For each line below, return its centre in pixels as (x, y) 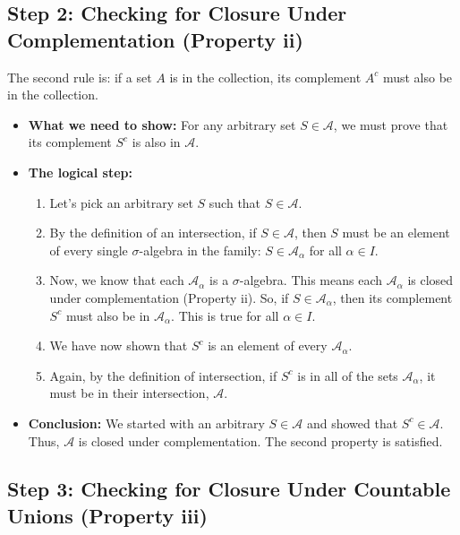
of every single (89, 250)
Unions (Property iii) (107, 515)
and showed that (352, 423)
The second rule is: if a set (80, 77)
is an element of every (268, 345)
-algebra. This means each (311, 280)
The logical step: (80, 172)
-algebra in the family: (200, 250)
